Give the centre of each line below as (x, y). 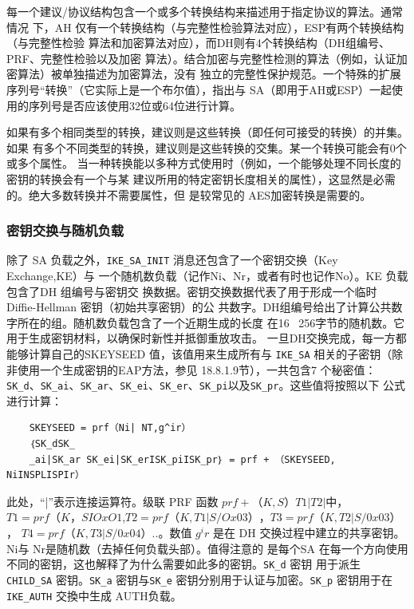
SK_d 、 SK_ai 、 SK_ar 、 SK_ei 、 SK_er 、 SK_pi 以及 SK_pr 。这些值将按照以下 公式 (206, 385)
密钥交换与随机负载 (65, 230)
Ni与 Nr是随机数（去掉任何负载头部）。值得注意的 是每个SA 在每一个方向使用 (207, 548)
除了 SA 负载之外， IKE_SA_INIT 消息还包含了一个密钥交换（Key (172, 260)
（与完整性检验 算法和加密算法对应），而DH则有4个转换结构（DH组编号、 (199, 43)
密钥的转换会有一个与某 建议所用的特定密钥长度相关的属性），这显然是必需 (201, 178)
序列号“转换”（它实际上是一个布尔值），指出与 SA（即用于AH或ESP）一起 (199, 89)
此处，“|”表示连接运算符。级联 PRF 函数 (112, 501)
